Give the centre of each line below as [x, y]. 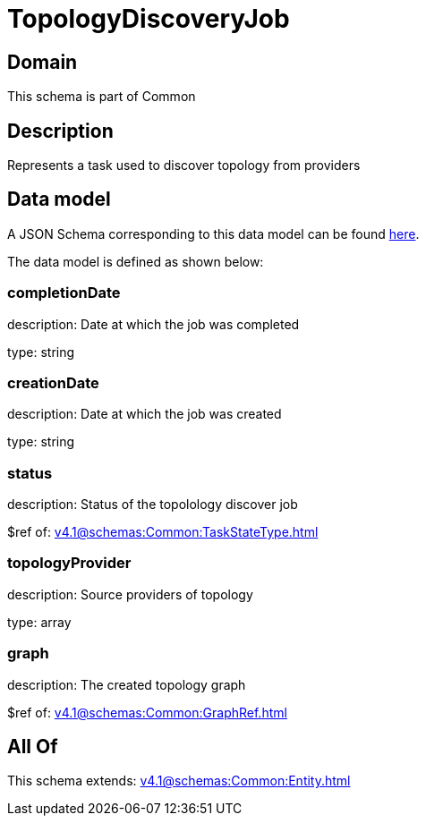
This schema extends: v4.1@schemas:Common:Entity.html [179, 781]
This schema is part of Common [102, 97]
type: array [39, 622]
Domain [43, 62]
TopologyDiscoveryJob [149, 19]
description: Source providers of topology [130, 594]
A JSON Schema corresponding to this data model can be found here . [213, 233]
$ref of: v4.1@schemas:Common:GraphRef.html [147, 712]
